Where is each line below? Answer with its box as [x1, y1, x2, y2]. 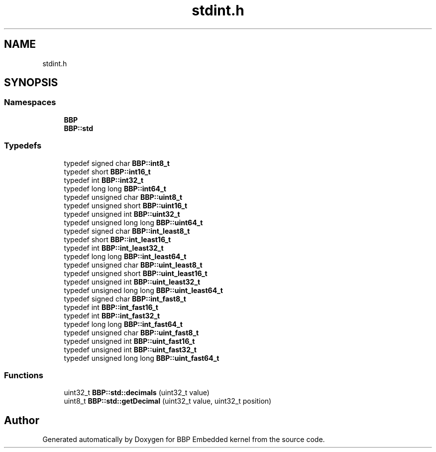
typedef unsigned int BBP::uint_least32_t [64, 277, 201, 286]
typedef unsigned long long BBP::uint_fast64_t [64, 353, 219, 362]
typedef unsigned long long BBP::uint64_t [64, 218, 203, 227]
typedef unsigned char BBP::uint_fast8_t [64, 328, 199, 337]
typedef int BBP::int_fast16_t [64, 302, 158, 311]
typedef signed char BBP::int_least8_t [64, 226, 190, 235]
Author [4, 414, 39, 427]
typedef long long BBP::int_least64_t [64, 252, 187, 261]
